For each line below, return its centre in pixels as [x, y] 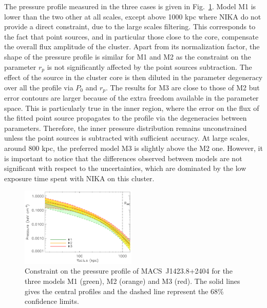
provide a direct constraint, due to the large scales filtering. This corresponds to [130, 26]
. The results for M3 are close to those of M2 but [183, 87]
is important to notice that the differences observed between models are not [123, 158]
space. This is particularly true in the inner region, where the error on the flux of [132, 108]
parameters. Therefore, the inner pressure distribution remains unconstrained [126, 128]
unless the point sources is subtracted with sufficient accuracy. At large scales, [127, 138]
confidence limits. [52, 301]
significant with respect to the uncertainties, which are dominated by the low [125, 168]
